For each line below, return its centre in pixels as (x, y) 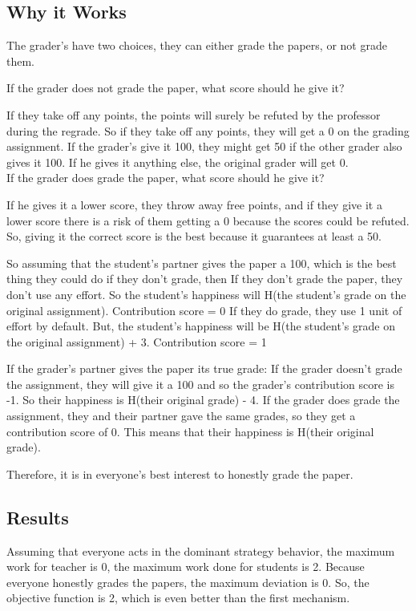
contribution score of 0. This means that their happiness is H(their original (190, 431)
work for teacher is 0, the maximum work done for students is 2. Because (186, 566)
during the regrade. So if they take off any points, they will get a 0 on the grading (208, 130)
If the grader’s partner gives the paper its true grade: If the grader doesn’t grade (204, 368)
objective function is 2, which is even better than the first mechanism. (178, 598)
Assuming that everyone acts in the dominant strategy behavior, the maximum (201, 550)
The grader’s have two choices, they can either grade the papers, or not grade (197, 45)
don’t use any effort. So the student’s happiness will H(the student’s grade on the (206, 294)
